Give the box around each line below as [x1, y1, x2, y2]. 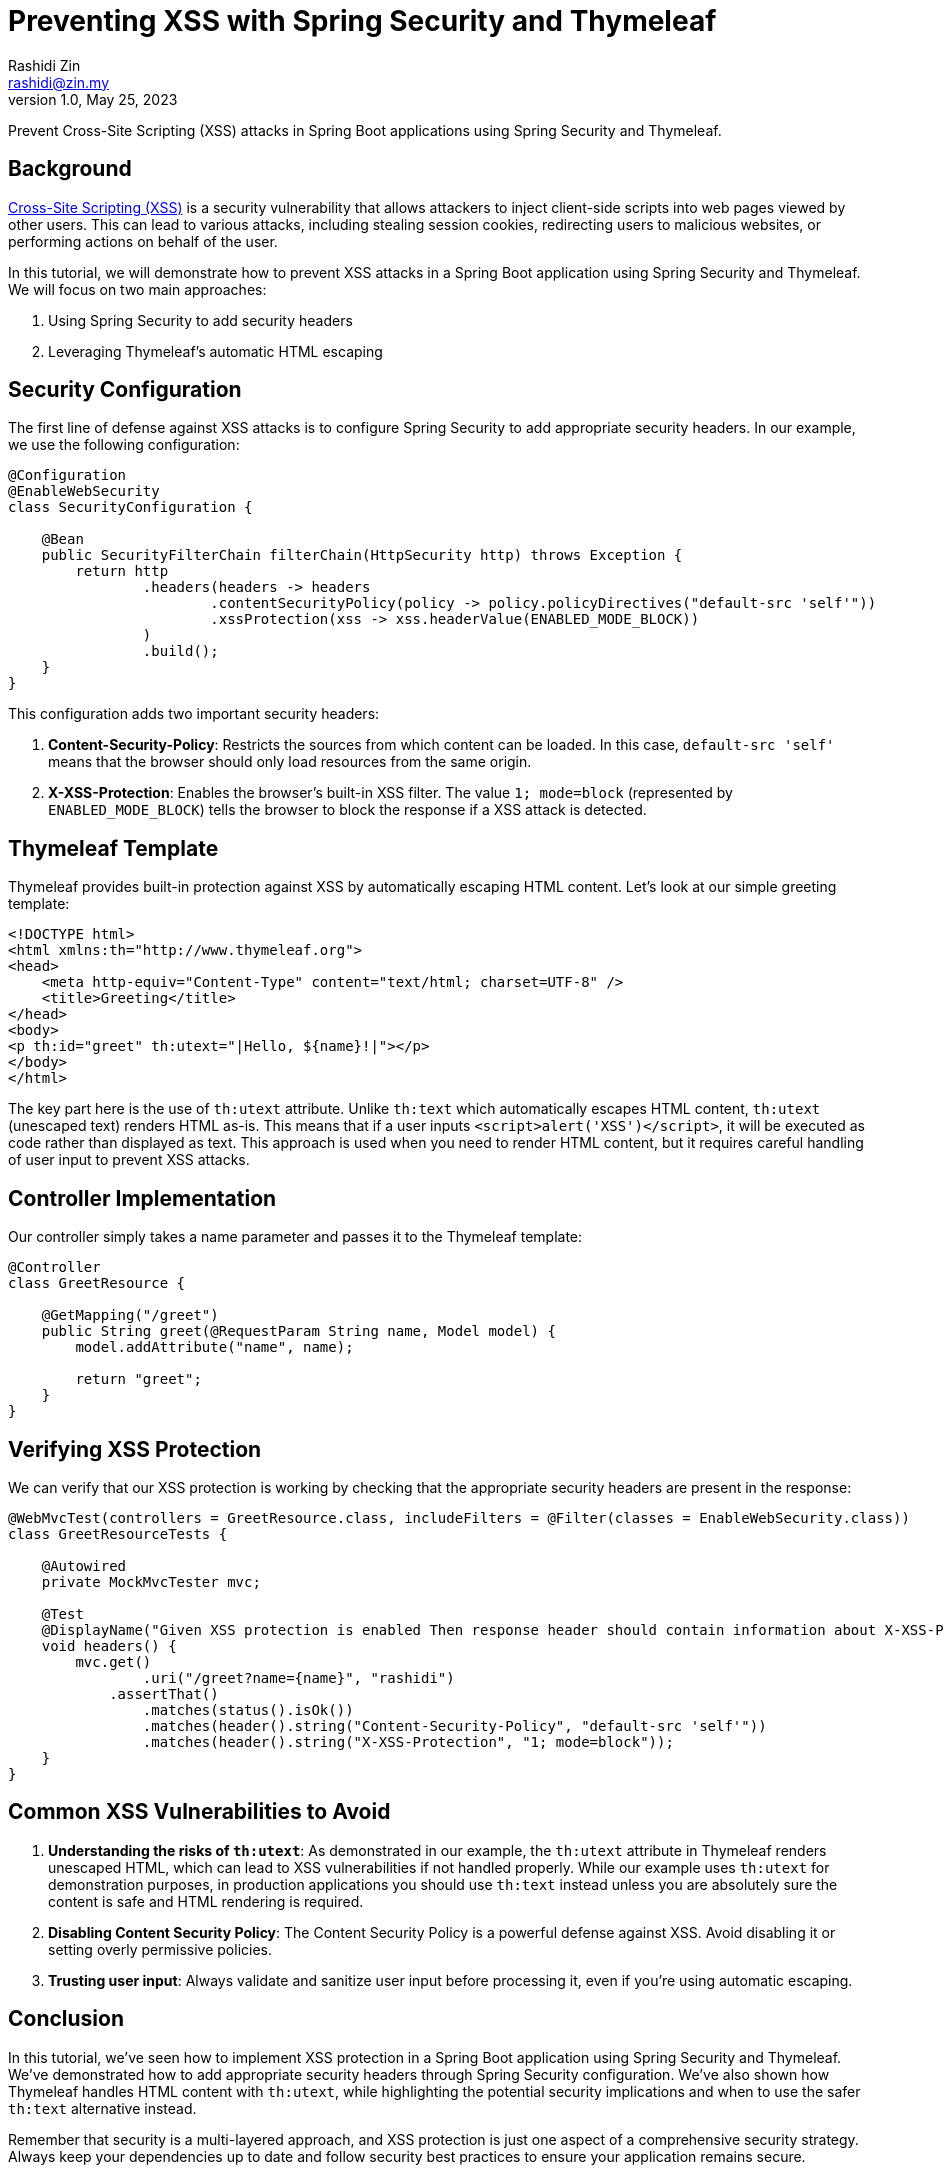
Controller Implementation [8, 1185, 277, 1211]
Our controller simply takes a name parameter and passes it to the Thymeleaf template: [8, 1228, 583, 1246]
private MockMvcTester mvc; [41, 1573, 261, 1590]
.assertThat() [109, 1685, 219, 1702]
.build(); [142, 643, 219, 660]
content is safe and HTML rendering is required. [48, 1892, 364, 1910]
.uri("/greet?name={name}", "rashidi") [142, 1669, 455, 1686]
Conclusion [8, 2006, 125, 2032]
